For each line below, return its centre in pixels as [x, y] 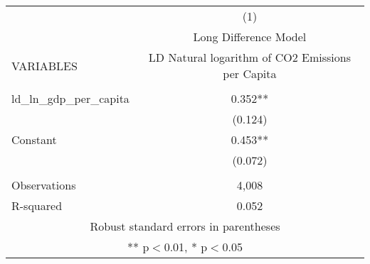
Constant [34, 139]
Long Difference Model [250, 37]
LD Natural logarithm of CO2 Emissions [250, 57]
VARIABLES [44, 65]
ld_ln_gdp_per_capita [70, 98]
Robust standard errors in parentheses [185, 226]
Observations [44, 185]
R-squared [37, 205]
